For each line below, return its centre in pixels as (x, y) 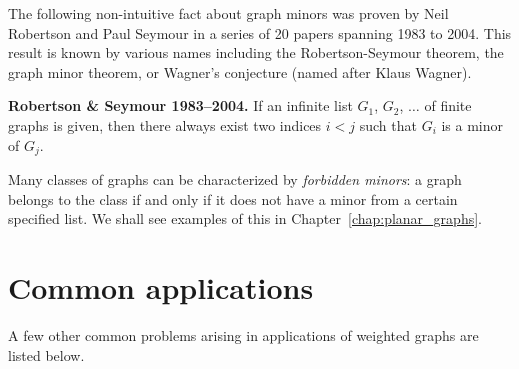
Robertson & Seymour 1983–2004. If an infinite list (180, 105)
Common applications (161, 286)
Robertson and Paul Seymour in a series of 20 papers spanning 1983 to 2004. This (260, 32)
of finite (448, 105)
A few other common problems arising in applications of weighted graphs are (243, 334)
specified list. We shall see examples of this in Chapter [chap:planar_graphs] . (245, 218)
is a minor (472, 124)
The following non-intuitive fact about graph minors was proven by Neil (228, 13)
